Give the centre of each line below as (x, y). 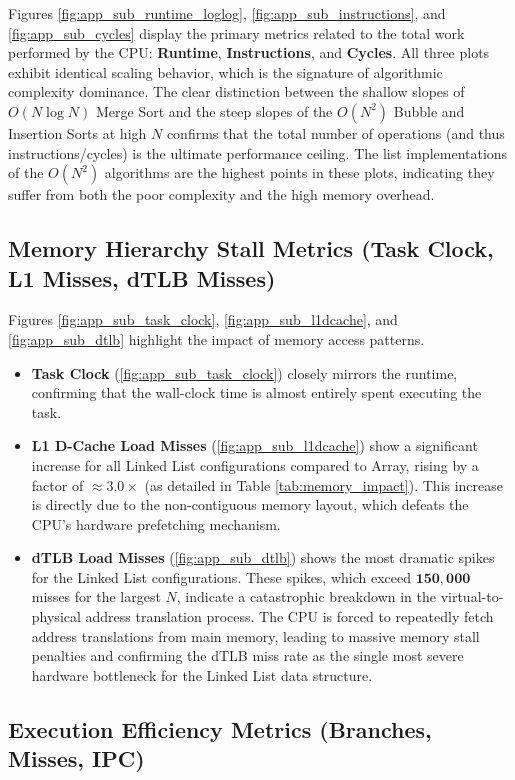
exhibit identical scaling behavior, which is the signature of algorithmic (225, 71)
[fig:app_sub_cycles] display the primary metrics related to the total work (236, 32)
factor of (57, 484)
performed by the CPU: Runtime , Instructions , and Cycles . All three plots (249, 52)
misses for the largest (96, 596)
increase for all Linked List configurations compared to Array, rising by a (255, 464)
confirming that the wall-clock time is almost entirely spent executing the (256, 392)
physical (56, 616)
